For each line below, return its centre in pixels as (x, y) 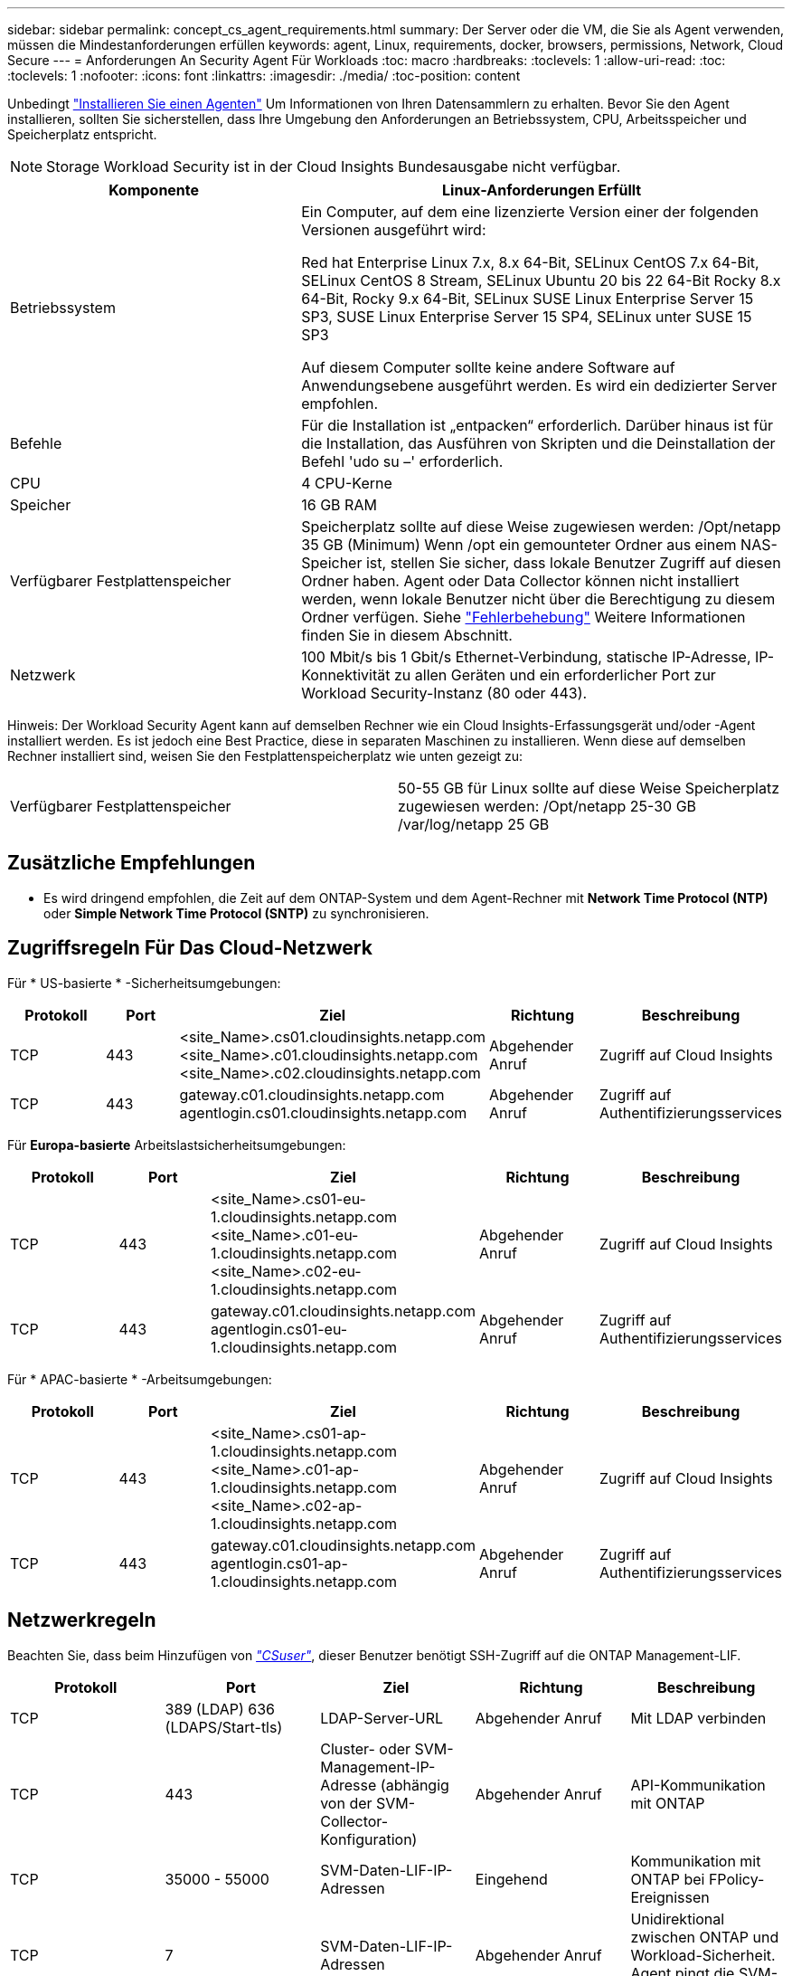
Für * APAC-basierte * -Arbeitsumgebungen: (140, 1379)
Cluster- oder (366, 1748)
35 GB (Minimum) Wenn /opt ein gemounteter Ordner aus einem (519, 545)
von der (346, 1803)
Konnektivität (346, 675)
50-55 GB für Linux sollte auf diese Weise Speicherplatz (589, 788)
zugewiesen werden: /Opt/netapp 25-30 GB (547, 806)
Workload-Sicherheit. (703, 1955)
